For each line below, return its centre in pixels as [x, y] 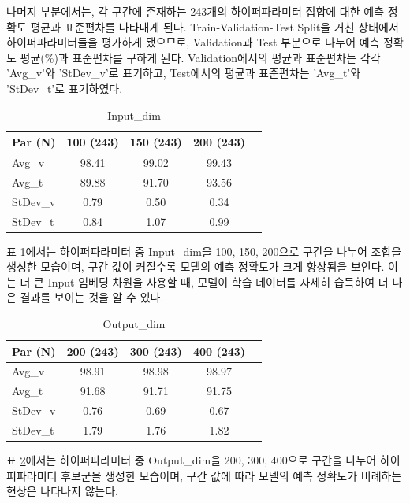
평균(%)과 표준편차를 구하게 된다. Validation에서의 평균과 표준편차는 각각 [200, 57]
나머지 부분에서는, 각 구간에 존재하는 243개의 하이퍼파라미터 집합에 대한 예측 [196, 11]
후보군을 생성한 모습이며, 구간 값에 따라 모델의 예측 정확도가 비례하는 [231, 475]
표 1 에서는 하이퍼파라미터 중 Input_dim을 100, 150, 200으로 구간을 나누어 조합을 [204, 251]
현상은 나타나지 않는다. [63, 491]
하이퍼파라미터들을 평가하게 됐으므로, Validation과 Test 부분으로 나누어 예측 [193, 42]
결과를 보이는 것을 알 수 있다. [92, 297]
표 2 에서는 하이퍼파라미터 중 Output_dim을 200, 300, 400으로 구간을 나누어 [192, 460]
